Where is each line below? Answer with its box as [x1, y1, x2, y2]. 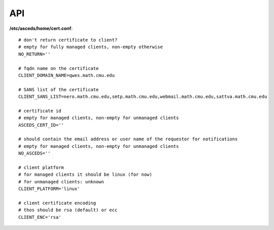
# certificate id [18, 108, 61, 113]
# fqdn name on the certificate [18, 65, 99, 71]
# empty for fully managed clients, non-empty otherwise [18, 44, 163, 50]
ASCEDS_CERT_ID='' [18, 122, 64, 128]
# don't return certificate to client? [18, 37, 118, 43]
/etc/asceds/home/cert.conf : [9, 25, 73, 31]
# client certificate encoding [18, 200, 96, 206]
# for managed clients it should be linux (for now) [18, 172, 152, 177]
